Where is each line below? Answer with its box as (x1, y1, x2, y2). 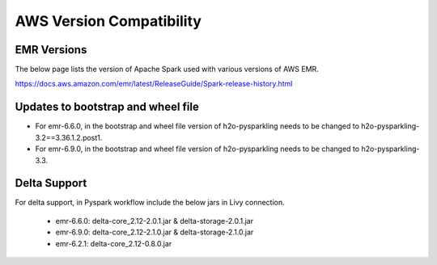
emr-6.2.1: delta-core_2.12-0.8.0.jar (55, 238, 172, 248)
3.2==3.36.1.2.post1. (35, 132, 103, 142)
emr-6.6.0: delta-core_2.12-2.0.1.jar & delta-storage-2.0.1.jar (55, 216, 254, 225)
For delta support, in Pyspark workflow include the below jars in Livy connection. (15, 198, 285, 208)
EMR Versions (15, 43, 87, 57)
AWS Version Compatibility (15, 12, 202, 30)
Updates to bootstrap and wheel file (15, 100, 200, 114)
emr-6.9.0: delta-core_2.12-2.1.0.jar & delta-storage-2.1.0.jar (55, 227, 254, 238)
